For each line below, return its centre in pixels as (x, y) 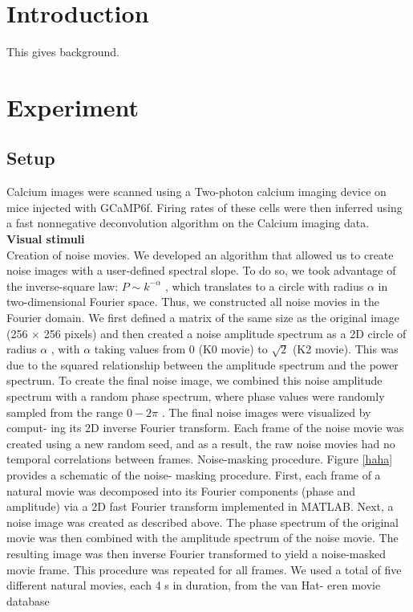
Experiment (73, 106)
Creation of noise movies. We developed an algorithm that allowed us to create (200, 254)
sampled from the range (65, 412)
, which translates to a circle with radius (264, 286)
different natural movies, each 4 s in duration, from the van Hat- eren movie (194, 585)
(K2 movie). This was (345, 349)
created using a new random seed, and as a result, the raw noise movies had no (201, 443)
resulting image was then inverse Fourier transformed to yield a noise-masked (196, 553)
